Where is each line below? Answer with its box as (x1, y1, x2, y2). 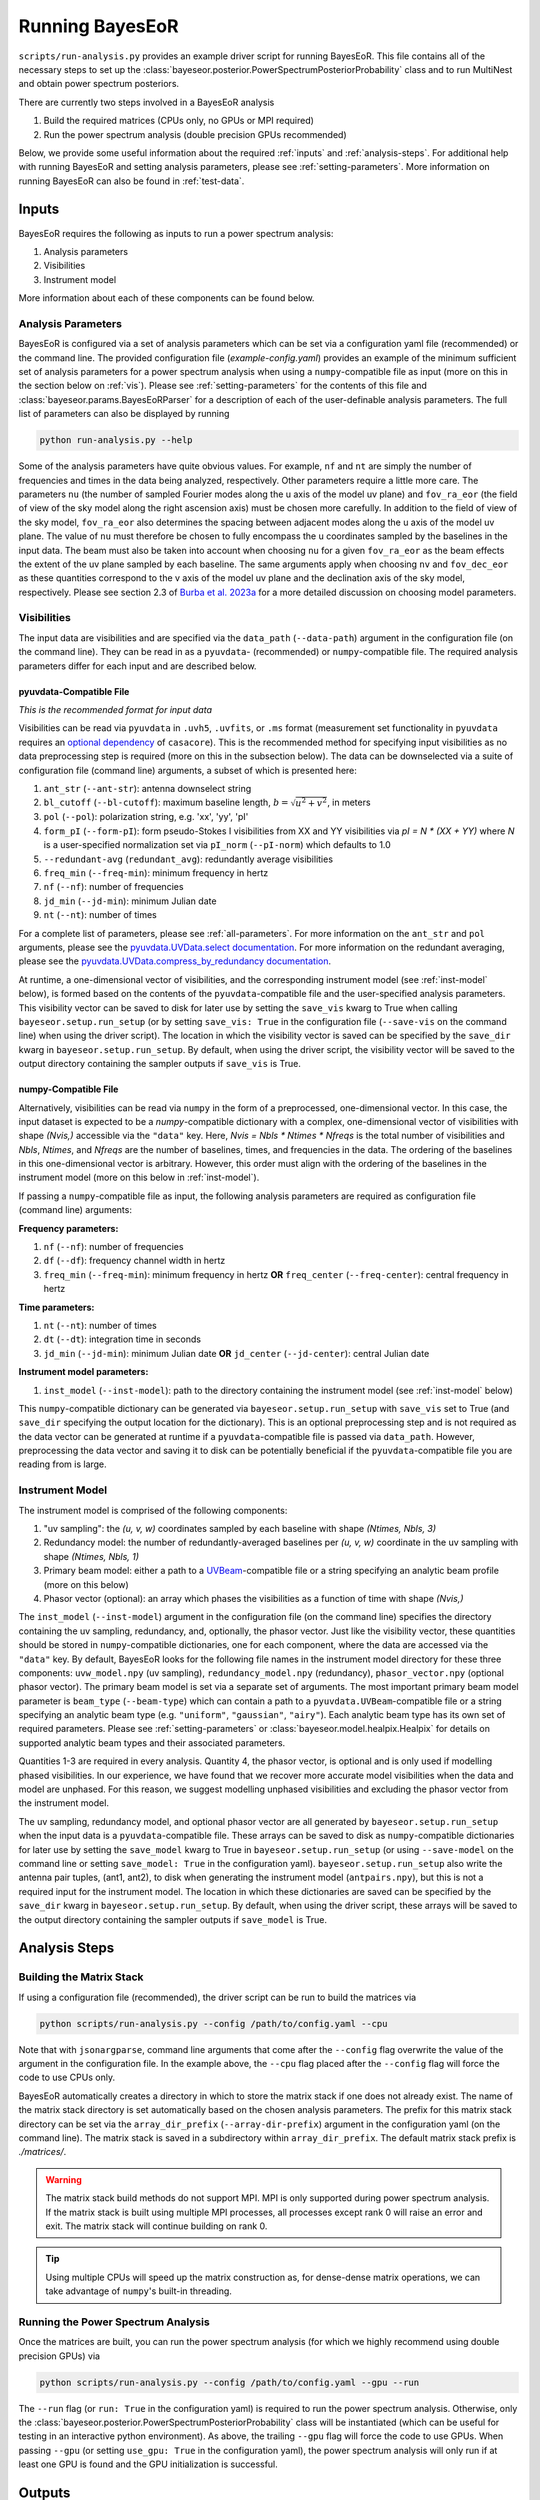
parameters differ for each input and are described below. (18, 660, 257, 672)
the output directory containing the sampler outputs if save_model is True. (18, 1913, 328, 1925)
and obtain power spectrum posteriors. (18, 78, 180, 90)
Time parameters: (18, 1301, 95, 1313)
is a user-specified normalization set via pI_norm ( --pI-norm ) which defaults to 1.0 (43, 839, 392, 851)
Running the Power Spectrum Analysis (18, 2315, 210, 2329)
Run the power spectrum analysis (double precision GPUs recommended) (43, 128, 347, 140)
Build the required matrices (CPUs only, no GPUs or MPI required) (43, 115, 315, 127)
